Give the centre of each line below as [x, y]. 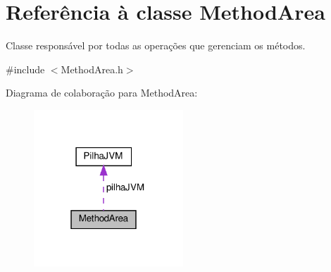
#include [25, 69]
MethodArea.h [92, 69]
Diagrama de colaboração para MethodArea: [102, 93]
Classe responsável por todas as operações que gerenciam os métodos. [156, 45]
